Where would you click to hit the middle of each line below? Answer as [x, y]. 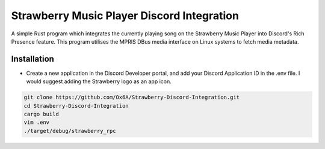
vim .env [37, 122]
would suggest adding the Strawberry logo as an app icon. [99, 81]
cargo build [42, 114]
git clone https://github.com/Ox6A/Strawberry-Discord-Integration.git [132, 98]
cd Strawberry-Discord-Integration [76, 106]
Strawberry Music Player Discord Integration [125, 16]
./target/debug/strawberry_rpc [70, 131]
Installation [32, 59]
